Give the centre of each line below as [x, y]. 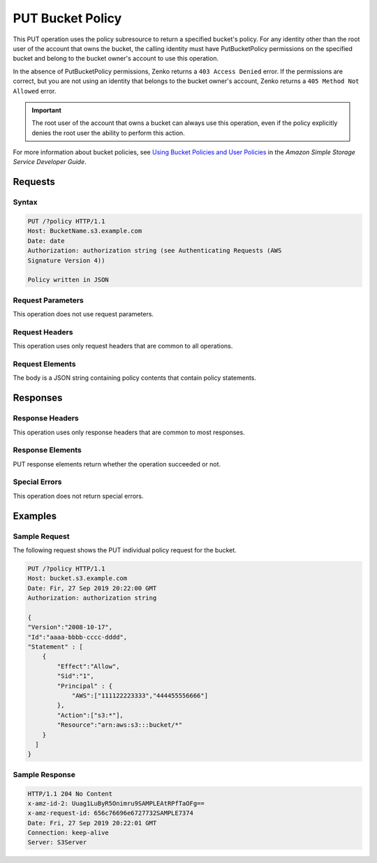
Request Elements [44, 364]
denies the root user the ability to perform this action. [108, 133]
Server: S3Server [57, 842]
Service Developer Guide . [50, 162]
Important [47, 110]
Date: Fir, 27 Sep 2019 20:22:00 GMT [92, 588]
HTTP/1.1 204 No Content [70, 794]
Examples [35, 516]
